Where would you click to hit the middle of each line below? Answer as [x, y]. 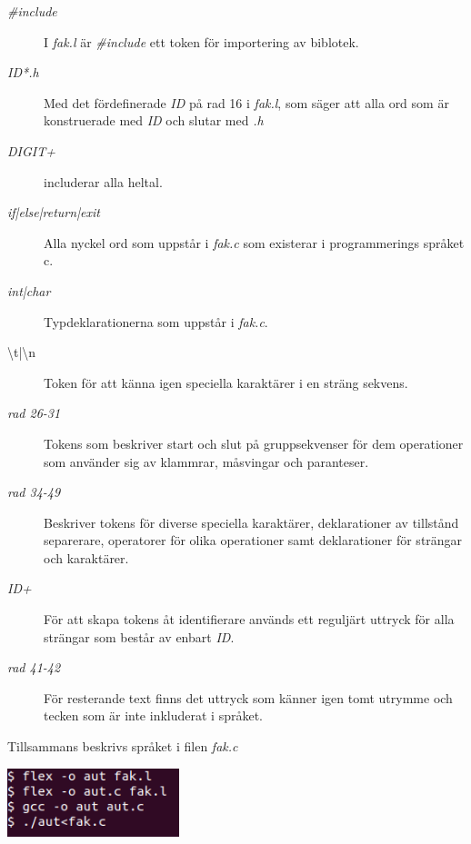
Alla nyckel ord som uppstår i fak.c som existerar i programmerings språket [254, 242]
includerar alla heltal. [103, 181]
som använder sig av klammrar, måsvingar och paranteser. [206, 461]
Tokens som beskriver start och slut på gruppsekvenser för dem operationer [254, 443]
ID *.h [23, 72]
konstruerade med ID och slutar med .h [154, 120]
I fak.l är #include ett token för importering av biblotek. [201, 41]
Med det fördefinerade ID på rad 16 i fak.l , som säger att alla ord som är [246, 102]
